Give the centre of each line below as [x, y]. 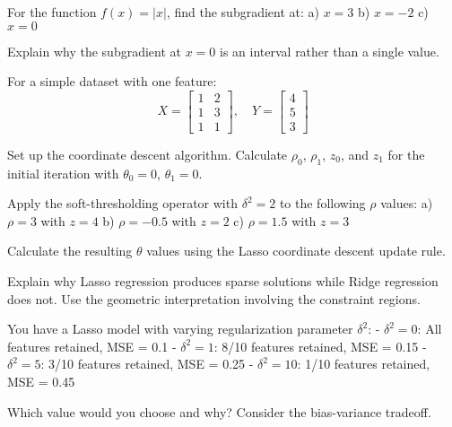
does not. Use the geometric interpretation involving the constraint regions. [214, 298]
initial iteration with [63, 173]
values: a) [407, 203]
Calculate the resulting [70, 251]
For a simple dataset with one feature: [112, 81]
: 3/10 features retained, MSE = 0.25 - [147, 364]
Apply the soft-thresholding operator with [122, 203]
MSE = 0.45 [41, 382]
